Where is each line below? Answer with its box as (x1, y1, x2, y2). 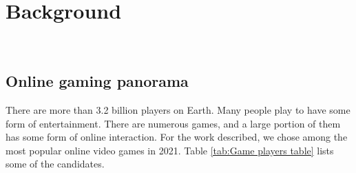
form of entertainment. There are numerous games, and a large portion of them (6, 116, 341, 130)
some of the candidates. (6, 156, 105, 171)
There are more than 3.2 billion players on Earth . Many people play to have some (6, 102, 350, 116)
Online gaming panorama (6, 70, 189, 92)
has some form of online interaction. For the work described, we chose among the (6, 130, 348, 144)
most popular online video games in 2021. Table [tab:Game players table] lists (6, 143, 334, 157)
